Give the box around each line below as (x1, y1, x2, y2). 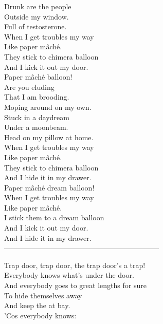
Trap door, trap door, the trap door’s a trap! (4, 259, 146, 270)
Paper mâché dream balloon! (4, 182, 95, 193)
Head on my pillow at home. (4, 131, 94, 142)
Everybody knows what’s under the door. (4, 270, 134, 280)
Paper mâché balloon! (4, 71, 73, 82)
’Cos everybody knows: (4, 310, 77, 320)
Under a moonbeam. (4, 122, 68, 132)
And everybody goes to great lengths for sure (4, 280, 147, 291)
